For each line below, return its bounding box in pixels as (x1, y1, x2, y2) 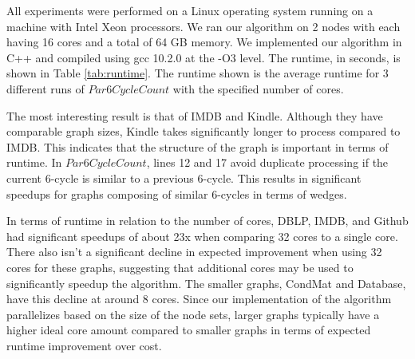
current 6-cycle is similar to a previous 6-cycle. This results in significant (6, 169, 362, 186)
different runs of (6, 80, 85, 97)
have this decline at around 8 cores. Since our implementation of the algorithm (6, 290, 392, 307)
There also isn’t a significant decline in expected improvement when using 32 (6, 243, 382, 260)
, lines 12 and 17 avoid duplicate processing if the (146, 154, 389, 171)
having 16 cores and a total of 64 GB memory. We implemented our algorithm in (6, 34, 402, 50)
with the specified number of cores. (172, 80, 344, 97)
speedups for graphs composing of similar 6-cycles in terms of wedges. (6, 185, 347, 202)
